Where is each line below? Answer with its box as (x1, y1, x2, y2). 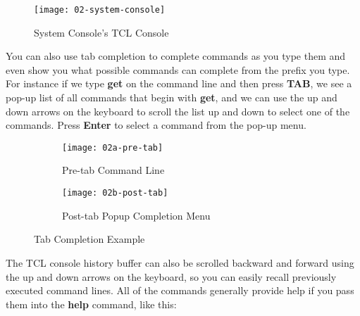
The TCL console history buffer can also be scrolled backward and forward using (6, 255, 354, 270)
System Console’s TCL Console (34, 25, 169, 39)
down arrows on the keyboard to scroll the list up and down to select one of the (6, 103, 350, 118)
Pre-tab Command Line (62, 163, 165, 177)
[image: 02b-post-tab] (62, 188, 168, 198)
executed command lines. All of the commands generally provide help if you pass (6, 283, 354, 298)
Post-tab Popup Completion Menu (62, 208, 211, 222)
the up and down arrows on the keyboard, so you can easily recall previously (6, 269, 337, 284)
